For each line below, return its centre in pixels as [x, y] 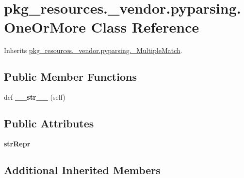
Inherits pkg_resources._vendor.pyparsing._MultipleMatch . [93, 50]
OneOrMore [45, 27]
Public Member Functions [70, 77]
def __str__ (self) [35, 97]
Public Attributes [49, 123]
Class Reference [145, 27]
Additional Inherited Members [82, 169]
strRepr [17, 143]
